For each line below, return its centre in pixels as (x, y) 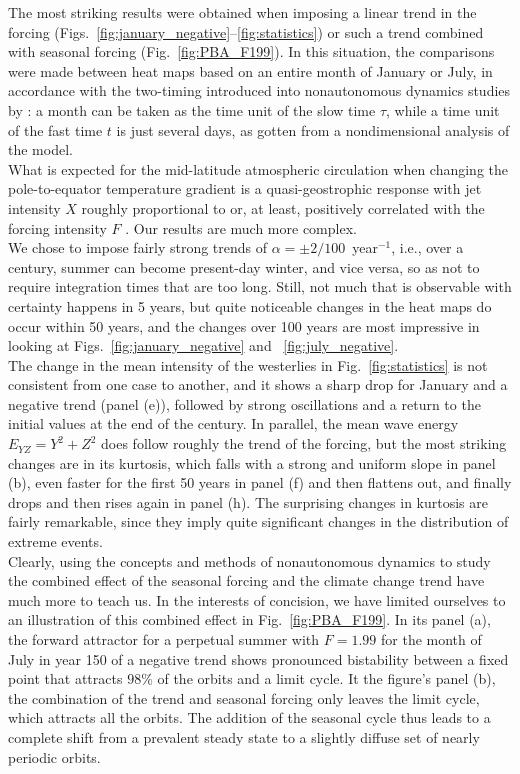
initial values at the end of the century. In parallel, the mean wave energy (233, 423)
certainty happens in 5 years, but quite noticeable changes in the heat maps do (250, 305)
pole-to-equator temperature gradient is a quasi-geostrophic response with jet (245, 188)
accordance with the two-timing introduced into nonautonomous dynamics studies (259, 90)
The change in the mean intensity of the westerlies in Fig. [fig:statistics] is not (248, 364)
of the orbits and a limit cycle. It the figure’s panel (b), (326, 678)
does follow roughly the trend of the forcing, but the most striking (304, 443)
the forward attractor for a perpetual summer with (164, 639)
